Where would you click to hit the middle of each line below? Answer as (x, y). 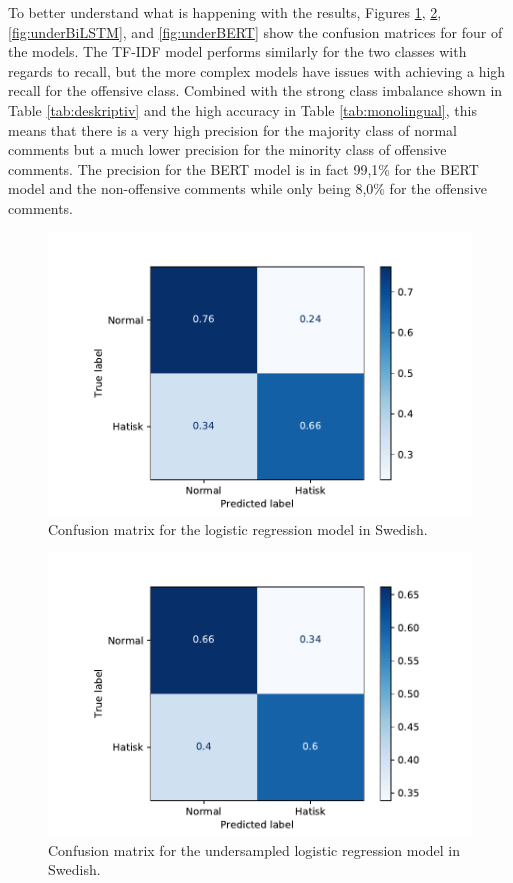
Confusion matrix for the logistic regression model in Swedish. (238, 528)
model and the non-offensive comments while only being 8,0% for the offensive (247, 188)
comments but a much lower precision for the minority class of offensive (227, 149)
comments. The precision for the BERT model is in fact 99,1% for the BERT (243, 168)
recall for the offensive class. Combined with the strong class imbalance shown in (255, 90)
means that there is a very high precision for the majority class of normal (232, 129)
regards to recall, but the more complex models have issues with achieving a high (257, 70)
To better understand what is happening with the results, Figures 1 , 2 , (225, 12)
